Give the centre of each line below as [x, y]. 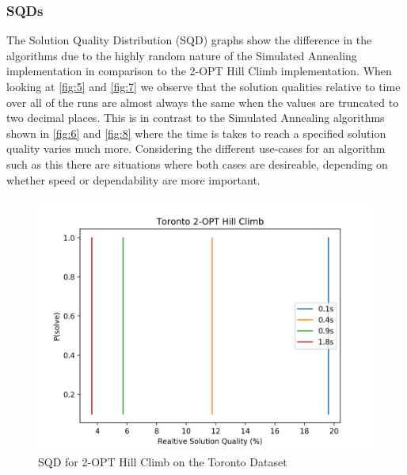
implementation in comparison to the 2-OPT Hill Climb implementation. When [199, 71]
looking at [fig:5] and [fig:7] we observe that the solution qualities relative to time [203, 86]
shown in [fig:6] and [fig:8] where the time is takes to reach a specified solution [196, 133]
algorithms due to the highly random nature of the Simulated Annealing [182, 55]
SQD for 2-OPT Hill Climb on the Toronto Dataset [163, 461]
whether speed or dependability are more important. [133, 179]
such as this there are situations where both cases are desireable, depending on [197, 163]
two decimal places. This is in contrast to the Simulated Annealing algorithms [196, 118]
